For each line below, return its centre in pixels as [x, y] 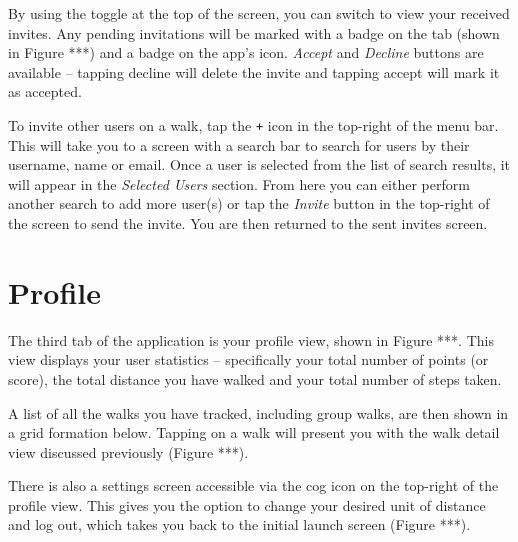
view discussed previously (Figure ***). [128, 451]
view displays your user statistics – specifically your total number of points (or [248, 359]
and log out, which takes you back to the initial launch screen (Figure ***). [239, 524]
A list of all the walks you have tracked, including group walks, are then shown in [258, 412]
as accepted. [45, 91]
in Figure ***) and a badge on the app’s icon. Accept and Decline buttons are [246, 52]
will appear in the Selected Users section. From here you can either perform [239, 183]
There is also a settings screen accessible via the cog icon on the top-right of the [253, 485]
